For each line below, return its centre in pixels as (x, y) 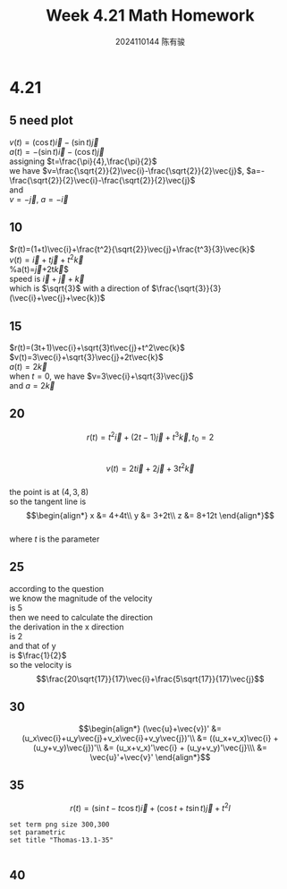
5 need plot (41, 120)
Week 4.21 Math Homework (150, 16)
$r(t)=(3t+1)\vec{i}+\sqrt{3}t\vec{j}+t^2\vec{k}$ (97, 348)
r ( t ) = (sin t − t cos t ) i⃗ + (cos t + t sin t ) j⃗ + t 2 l (150, 808)
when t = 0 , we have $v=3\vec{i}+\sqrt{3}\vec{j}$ (101, 376)
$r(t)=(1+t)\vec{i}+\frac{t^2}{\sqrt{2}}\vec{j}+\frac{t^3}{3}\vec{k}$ (132, 249)
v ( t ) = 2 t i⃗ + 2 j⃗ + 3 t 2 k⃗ (150, 468)
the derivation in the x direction (67, 627)
